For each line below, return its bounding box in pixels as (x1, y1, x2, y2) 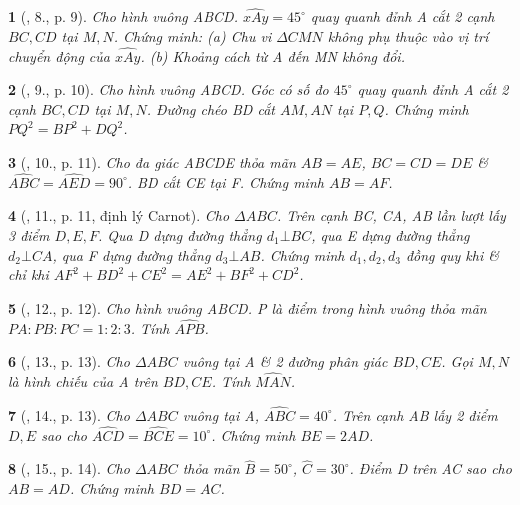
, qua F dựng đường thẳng (52, 244, 211, 265)
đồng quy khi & (405, 244, 499, 265)
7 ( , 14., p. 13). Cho (8, 404, 130, 425)
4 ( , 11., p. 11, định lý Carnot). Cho (8, 205, 230, 226)
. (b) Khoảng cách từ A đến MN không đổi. (140, 45, 405, 66)
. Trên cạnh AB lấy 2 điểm (332, 404, 498, 425)
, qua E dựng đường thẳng (311, 225, 470, 245)
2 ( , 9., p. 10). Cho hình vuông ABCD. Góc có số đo (8, 79, 329, 100)
